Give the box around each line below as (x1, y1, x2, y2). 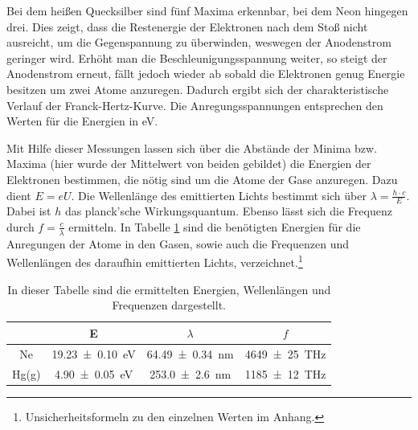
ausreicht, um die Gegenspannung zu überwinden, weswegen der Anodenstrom (6, 34, 391, 51)
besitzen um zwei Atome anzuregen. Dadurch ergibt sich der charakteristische (6, 80, 389, 97)
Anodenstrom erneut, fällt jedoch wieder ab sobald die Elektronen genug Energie (6, 65, 405, 82)
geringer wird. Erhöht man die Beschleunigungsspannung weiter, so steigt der (6, 49, 387, 66)
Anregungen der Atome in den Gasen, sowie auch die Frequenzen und (6, 235, 350, 252)
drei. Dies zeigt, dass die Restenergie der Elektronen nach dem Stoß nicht (6, 18, 368, 35)
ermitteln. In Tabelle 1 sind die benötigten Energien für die (68, 218, 361, 235)
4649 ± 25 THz (244, 345, 326, 362)
